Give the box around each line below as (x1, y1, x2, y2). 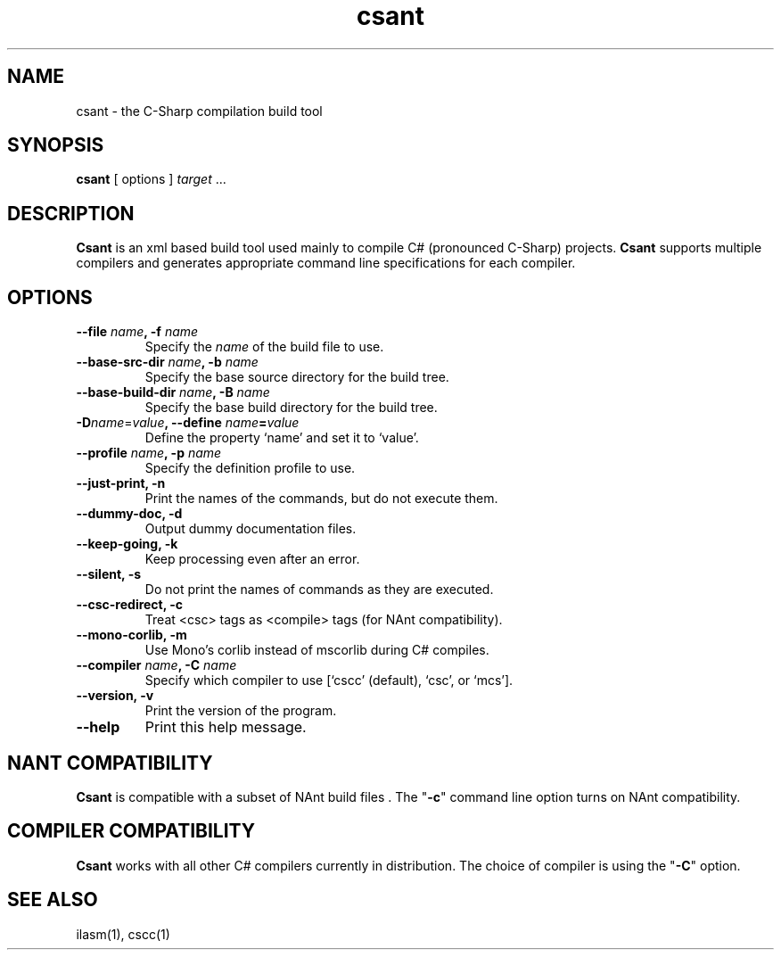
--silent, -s (76, 566, 142, 582)
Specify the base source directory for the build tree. (144, 369, 449, 385)
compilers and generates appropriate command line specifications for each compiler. (76, 255, 576, 271)
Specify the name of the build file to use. (144, 339, 384, 355)
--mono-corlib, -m (76, 627, 187, 643)
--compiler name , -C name (76, 657, 237, 673)
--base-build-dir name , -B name (76, 384, 270, 400)
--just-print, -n (76, 475, 166, 491)
